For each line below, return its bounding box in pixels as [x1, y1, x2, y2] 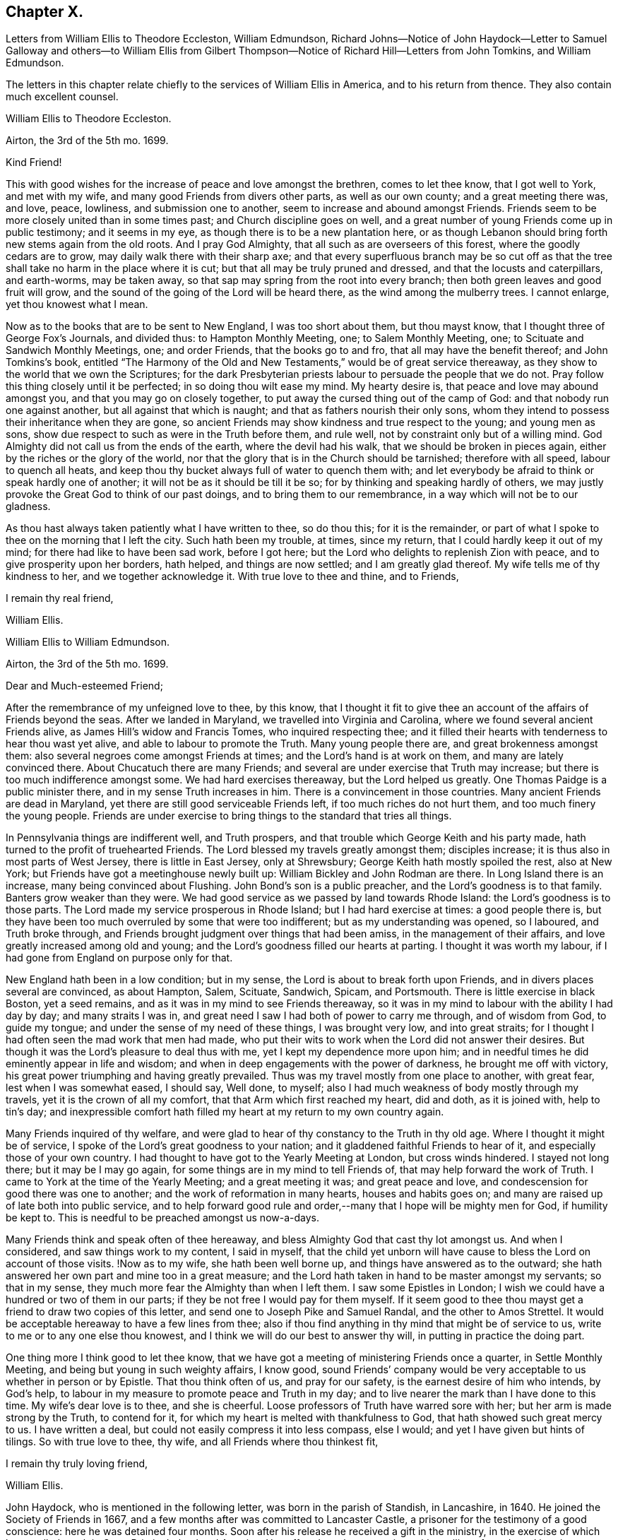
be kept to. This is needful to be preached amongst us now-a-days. [6, 1212, 319, 1224]
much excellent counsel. [6, 90, 119, 103]
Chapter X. [6, 3, 84, 20]
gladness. [6, 500, 51, 513]
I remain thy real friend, [6, 592, 114, 605]
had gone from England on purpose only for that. [6, 952, 233, 964]
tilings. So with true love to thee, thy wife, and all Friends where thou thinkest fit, [6, 1435, 379, 1448]
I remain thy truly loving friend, [6, 1457, 148, 1470]
